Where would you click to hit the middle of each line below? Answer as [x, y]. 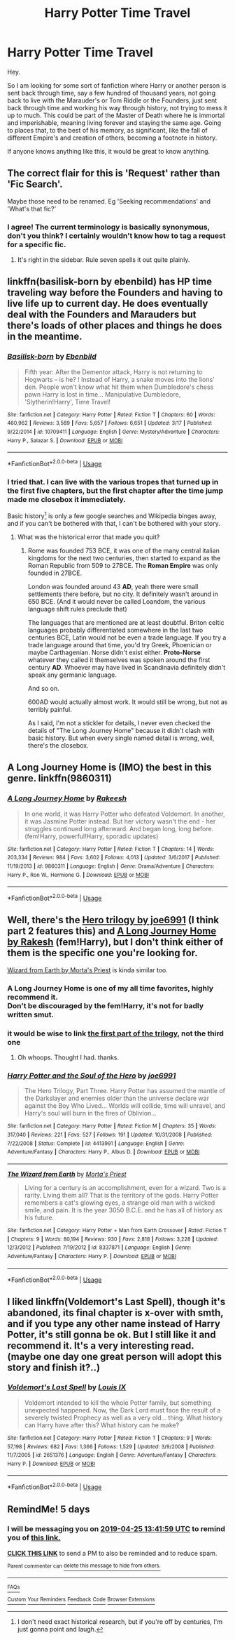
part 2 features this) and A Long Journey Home [112, 931]
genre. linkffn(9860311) [59, 778]
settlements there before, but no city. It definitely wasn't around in [123, 594]
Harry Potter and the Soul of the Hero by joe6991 [92, 1076]
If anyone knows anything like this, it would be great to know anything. [109, 151]
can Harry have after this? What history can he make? [102, 1425]
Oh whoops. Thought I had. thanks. [68, 1057]
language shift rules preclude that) [77, 609]
